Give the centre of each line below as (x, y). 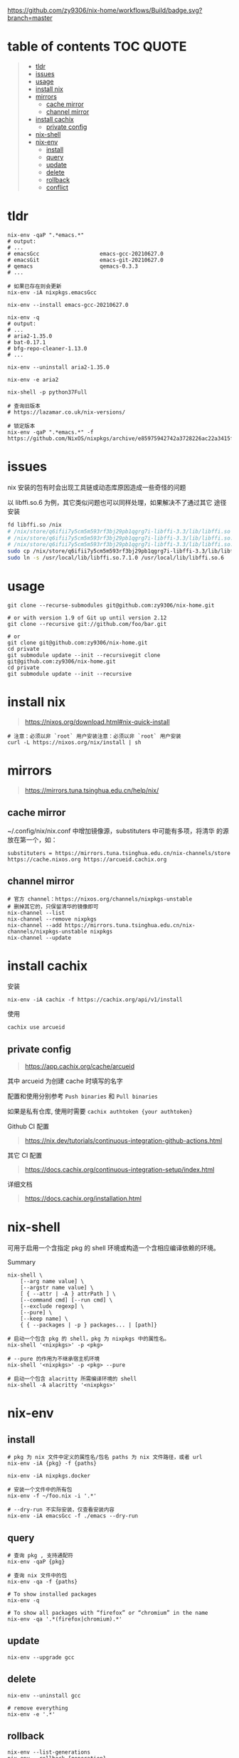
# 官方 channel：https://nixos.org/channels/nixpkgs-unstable (100, 899)
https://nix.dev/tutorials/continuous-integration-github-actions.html (123, 1141)
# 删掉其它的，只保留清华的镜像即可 (53, 906)
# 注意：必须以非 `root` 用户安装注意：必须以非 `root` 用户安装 (94, 736)
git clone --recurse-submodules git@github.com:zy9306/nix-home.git (111, 605)
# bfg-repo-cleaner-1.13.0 (47, 348)
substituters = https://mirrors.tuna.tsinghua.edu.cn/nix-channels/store (119, 853)
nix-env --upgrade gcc (41, 1657)
